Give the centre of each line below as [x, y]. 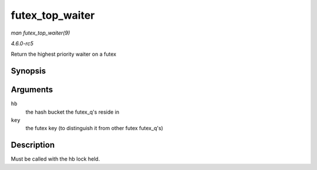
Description [33, 145]
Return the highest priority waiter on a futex [64, 54]
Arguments [32, 90]
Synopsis [28, 71]
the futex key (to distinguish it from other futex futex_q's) [95, 128]
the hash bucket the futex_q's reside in [72, 112]
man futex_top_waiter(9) [41, 33]
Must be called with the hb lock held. [55, 159]
